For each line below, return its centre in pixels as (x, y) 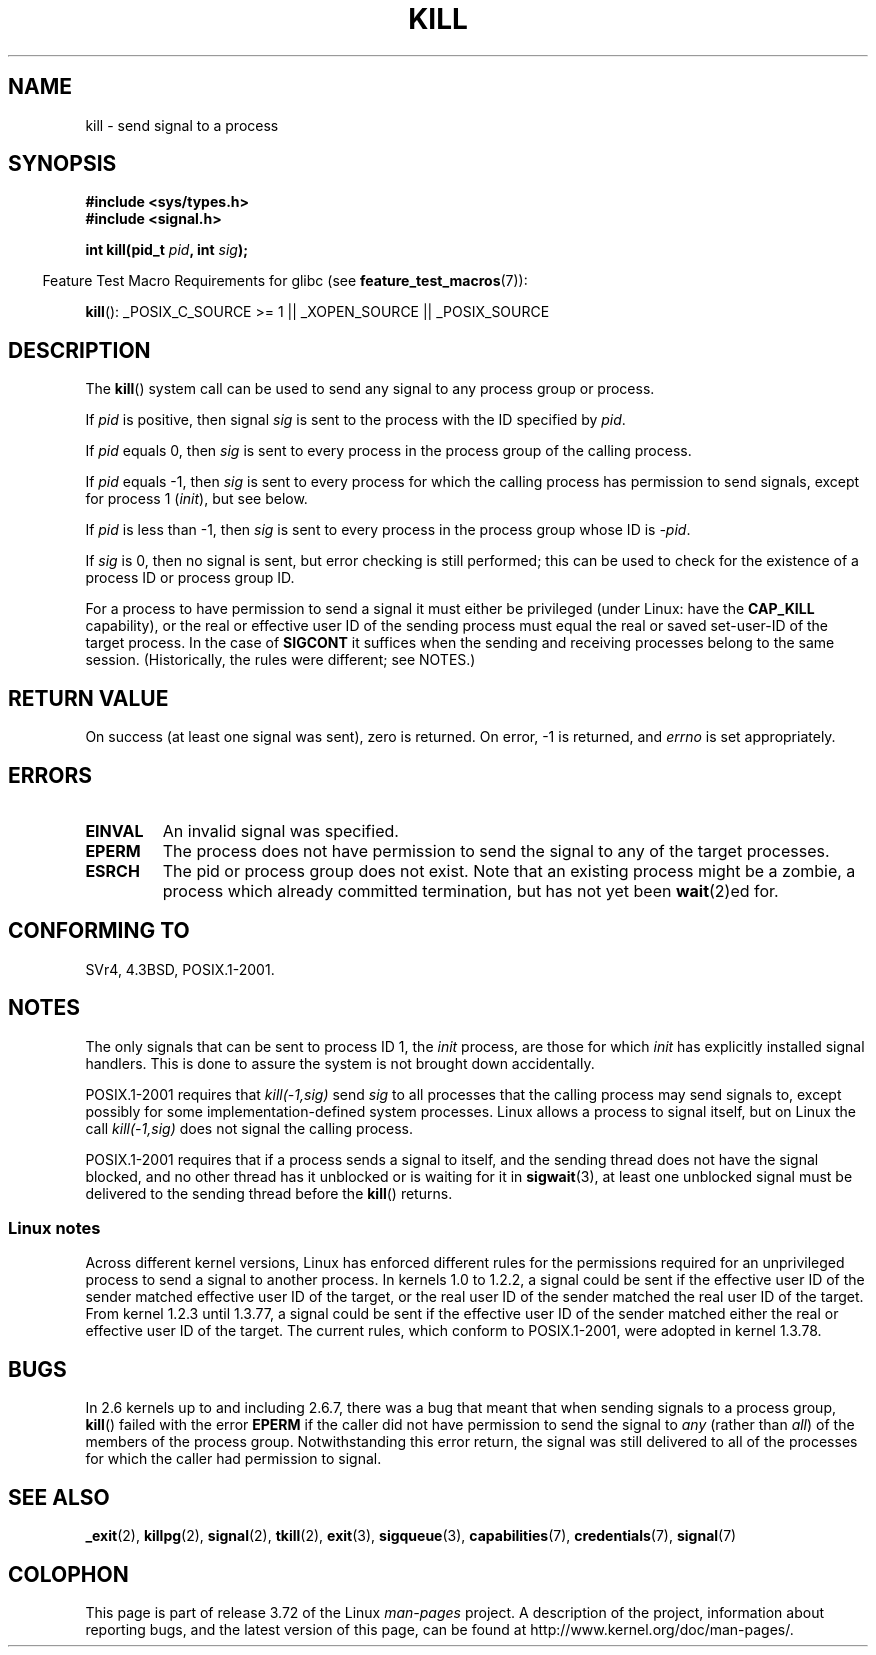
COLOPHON (68, 1574)
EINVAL (114, 830)
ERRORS (50, 775)
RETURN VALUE (88, 698)
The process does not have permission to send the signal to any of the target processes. (496, 850)
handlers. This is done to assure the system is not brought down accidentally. (340, 1063)
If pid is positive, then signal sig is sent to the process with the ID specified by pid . (355, 420)
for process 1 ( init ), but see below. (196, 499)
